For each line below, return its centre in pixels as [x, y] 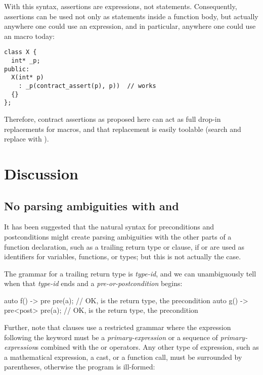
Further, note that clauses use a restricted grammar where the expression [118, 327]
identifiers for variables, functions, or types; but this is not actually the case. [123, 256]
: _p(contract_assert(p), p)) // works [87, 86]
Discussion [41, 173]
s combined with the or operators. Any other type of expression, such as [147, 347]
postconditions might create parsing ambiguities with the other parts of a [118, 236]
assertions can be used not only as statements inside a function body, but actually [131, 16]
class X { [20, 52]
